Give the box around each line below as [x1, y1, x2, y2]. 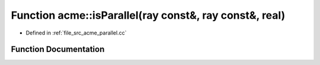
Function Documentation [11, 45, 105, 54]
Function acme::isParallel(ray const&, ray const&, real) [11, 9, 286, 22]
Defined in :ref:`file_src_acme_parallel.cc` [25, 29, 127, 36]
